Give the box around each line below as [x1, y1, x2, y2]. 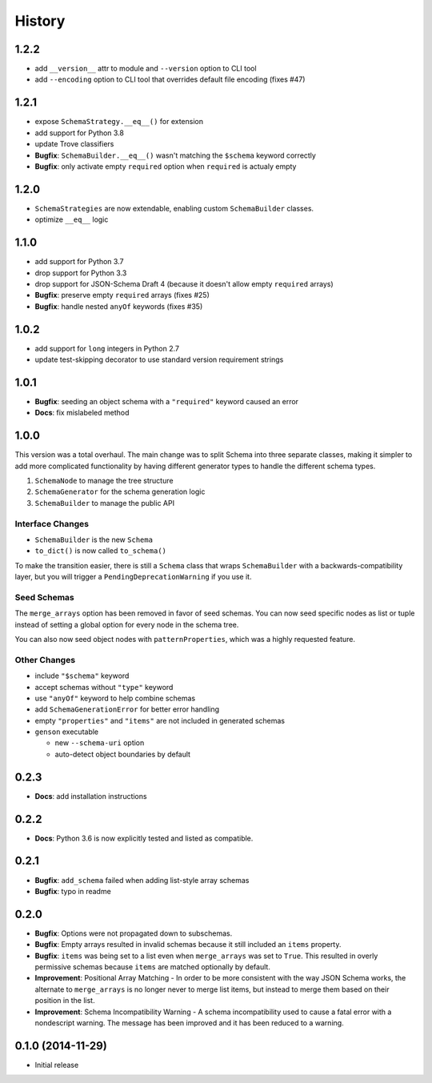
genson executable [34, 727, 99, 736]
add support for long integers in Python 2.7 [34, 343, 180, 353]
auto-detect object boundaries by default [54, 749, 191, 759]
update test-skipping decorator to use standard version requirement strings [34, 355, 284, 364]
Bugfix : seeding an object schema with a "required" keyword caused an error [34, 396, 299, 406]
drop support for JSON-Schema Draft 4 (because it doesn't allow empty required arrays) [34, 279, 334, 288]
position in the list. [34, 996, 95, 1005]
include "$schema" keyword [34, 671, 130, 680]
